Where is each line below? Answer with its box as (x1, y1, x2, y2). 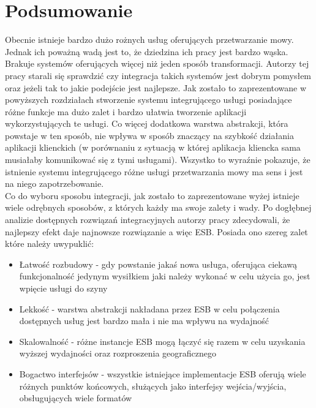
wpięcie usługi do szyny (19, 282, 108, 294)
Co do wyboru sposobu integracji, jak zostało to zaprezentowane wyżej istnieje (5, 189, 299, 202)
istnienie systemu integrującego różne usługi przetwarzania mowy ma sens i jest (5, 165, 303, 178)
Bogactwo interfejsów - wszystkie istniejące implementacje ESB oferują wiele (19, 367, 306, 380)
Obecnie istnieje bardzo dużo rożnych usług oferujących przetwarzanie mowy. (5, 33, 294, 46)
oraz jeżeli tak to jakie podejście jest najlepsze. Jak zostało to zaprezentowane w (5, 81, 307, 94)
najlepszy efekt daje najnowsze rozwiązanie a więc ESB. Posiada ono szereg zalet (5, 225, 308, 238)
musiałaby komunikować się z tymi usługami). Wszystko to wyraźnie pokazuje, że (5, 153, 310, 166)
